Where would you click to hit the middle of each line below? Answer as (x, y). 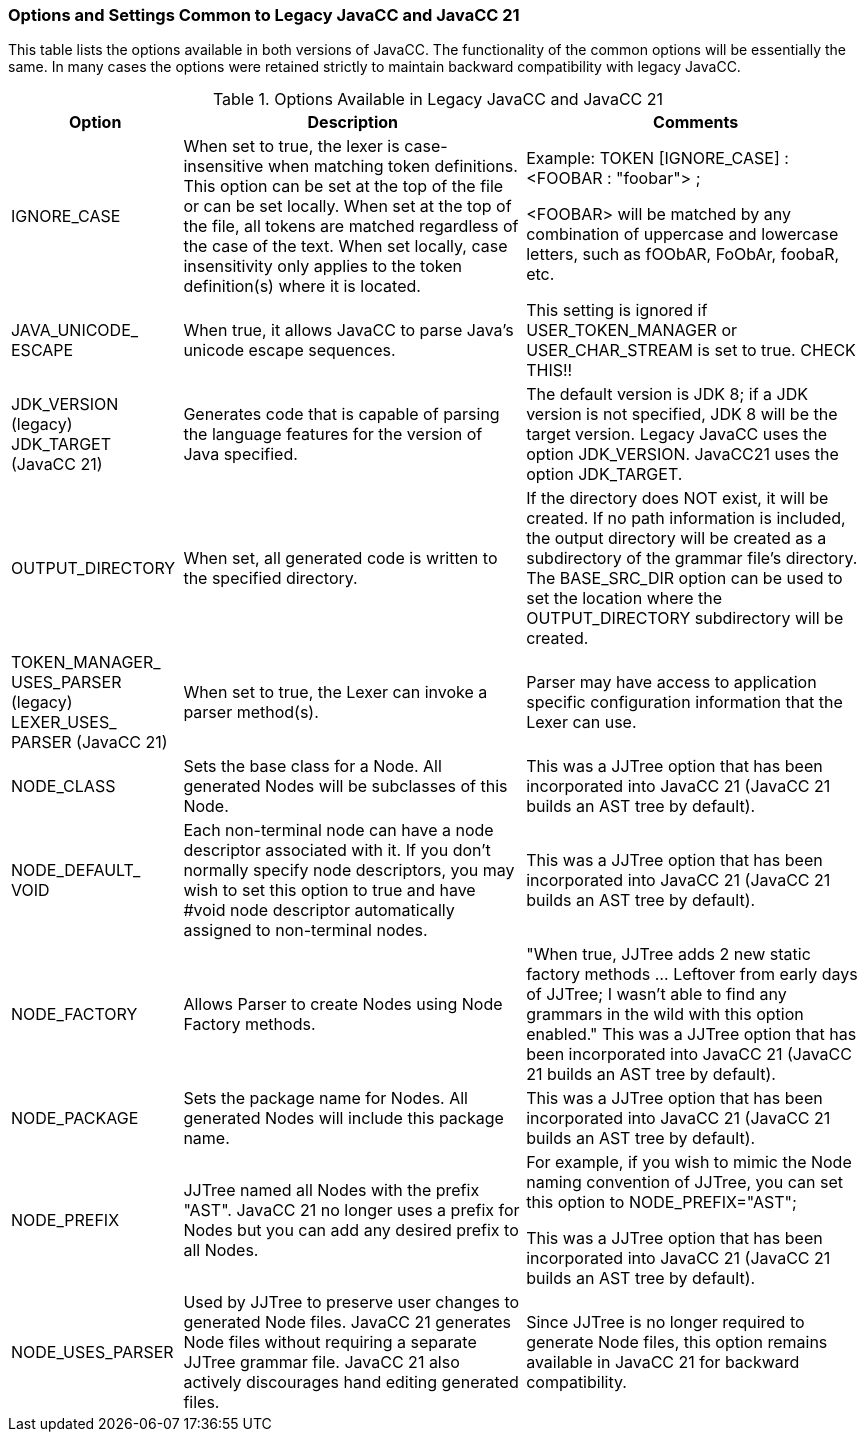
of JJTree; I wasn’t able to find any (656, 994)
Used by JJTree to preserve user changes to (351, 1302)
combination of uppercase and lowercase (682, 234)
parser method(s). (251, 712)
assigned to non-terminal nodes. (305, 930)
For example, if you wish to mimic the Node (689, 1162)
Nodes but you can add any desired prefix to (351, 1230)
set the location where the (624, 598)
